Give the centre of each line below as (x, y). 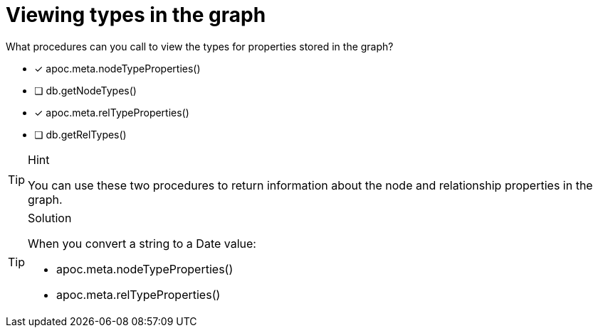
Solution (50, 218)
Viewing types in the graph (136, 15)
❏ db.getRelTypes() (80, 134)
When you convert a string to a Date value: (142, 243)
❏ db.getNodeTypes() (85, 90)
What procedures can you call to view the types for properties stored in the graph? (200, 46)
